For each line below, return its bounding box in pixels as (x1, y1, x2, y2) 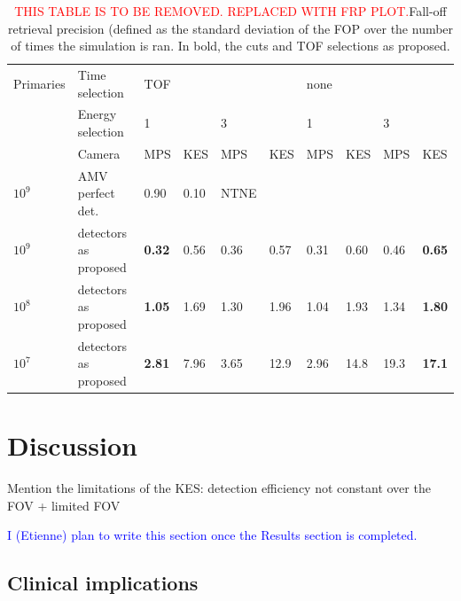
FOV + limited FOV (7, 496, 121, 514)
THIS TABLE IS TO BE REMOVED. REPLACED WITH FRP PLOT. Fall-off (14, 2, 447, 20)
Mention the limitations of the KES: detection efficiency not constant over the (7, 479, 431, 497)
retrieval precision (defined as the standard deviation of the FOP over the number (7, 19, 454, 37)
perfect (77, 183, 115, 202)
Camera (77, 144, 121, 162)
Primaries (13, 74, 66, 92)
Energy (77, 105, 117, 123)
